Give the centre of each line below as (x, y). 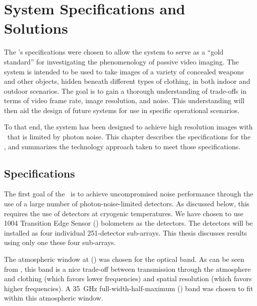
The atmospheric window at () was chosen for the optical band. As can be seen (124, 259)
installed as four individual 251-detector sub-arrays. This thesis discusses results (126, 232)
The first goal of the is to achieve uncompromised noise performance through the (129, 194)
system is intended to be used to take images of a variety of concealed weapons (124, 71)
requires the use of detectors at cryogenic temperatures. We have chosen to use (124, 213)
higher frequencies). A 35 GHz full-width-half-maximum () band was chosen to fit (129, 288)
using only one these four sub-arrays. (60, 242)
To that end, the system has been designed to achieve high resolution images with (128, 127)
